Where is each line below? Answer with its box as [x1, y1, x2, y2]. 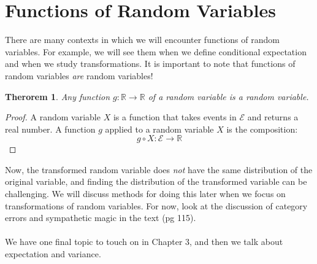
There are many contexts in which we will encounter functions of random [5, 33, 280, 46]
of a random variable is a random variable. [148, 90, 309, 103]
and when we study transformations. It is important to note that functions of [5, 57, 296, 70]
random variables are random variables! [5, 69, 153, 82]
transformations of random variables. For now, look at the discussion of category [5, 199, 308, 212]
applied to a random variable [105, 122, 214, 135]
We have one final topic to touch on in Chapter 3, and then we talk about [5, 235, 283, 248]
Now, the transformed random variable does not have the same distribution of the [5, 163, 313, 176]
